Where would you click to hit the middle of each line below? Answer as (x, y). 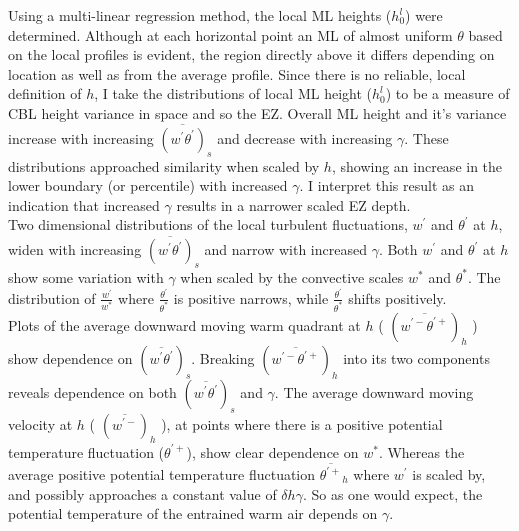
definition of (45, 93)
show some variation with (86, 276)
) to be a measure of (447, 93)
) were (424, 15)
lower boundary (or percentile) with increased (148, 185)
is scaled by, (449, 474)
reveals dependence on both (92, 392)
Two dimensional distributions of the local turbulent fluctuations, (208, 224)
